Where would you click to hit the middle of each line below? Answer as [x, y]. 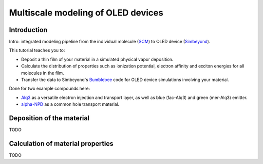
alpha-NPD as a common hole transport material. [70, 104]
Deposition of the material [49, 118]
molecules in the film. [43, 73]
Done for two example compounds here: [49, 89]
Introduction [28, 30]
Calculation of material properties [61, 143]
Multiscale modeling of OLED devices [86, 13]
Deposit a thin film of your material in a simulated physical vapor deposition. [97, 59]
